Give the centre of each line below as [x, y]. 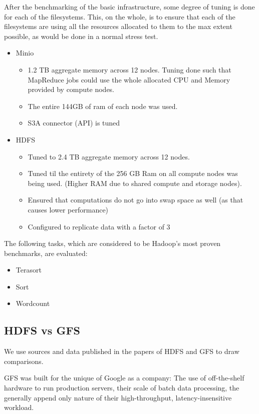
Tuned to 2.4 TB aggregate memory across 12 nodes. [109, 156]
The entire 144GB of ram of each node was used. [103, 106]
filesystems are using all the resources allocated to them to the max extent [118, 26]
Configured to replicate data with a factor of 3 [99, 226]
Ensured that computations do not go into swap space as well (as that [136, 200]
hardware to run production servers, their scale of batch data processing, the [122, 388]
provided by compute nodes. [71, 89]
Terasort [29, 270]
